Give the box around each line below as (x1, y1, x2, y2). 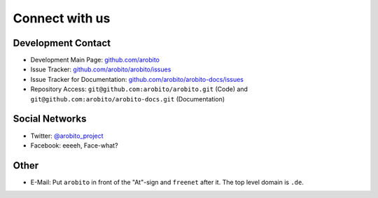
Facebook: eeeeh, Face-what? (30, 141, 118, 150)
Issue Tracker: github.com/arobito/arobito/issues (30, 65, 171, 73)
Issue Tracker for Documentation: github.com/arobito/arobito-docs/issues (30, 75, 244, 83)
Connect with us (13, 10, 111, 26)
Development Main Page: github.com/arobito (30, 56, 160, 64)
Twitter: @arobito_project (30, 132, 104, 140)
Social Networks (13, 113, 87, 125)
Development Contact (13, 37, 111, 49)
